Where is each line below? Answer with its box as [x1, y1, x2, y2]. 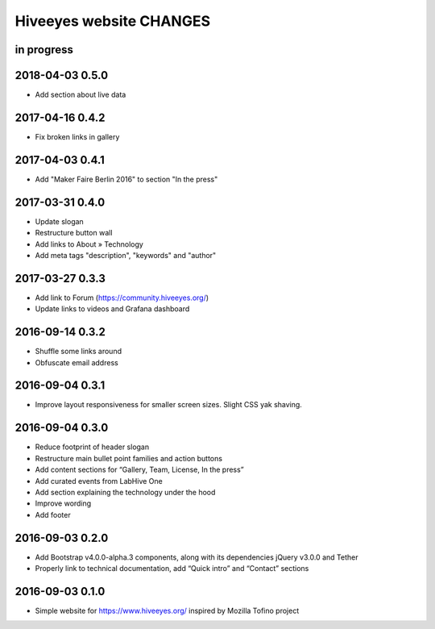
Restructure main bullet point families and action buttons [35, 453, 223, 463]
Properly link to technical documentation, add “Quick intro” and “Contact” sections [35, 564, 309, 573]
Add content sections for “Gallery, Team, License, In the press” [35, 464, 245, 475]
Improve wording [35, 498, 92, 508]
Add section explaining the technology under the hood [35, 487, 216, 497]
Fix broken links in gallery [35, 131, 120, 141]
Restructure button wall [35, 228, 113, 238]
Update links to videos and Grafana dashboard [35, 304, 190, 314]
